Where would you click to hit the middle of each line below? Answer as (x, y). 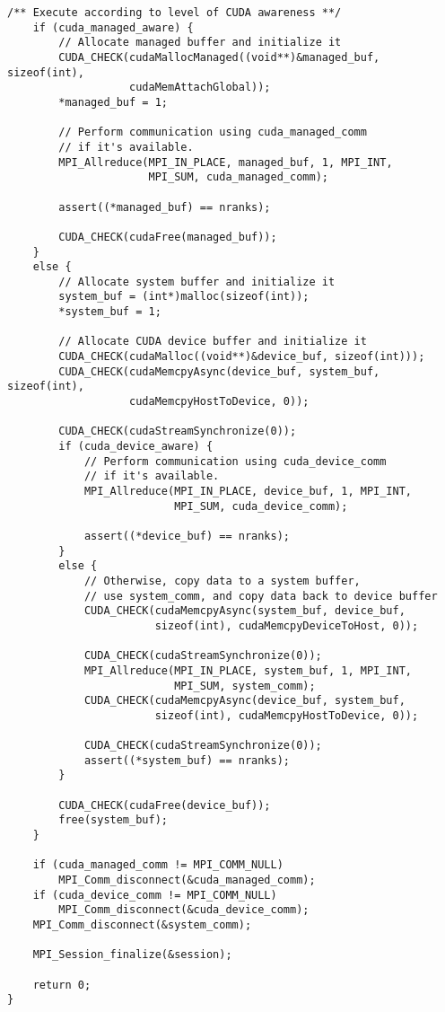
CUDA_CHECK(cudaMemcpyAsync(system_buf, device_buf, (244, 611)
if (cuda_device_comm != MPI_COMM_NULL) (155, 895)
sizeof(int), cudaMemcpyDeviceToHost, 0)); (287, 625)
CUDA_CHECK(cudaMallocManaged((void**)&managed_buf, (219, 57)
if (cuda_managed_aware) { (113, 27)
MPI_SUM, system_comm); (245, 686)
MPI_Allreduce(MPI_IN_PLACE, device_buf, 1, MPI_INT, (248, 491)
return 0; (62, 985)
